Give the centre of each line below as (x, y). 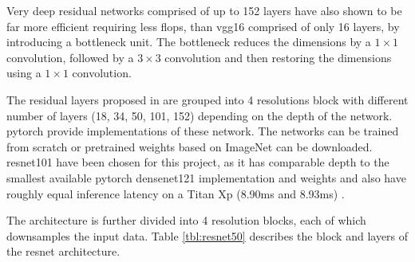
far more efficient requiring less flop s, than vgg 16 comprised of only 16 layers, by (203, 26)
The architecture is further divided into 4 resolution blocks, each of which (186, 220)
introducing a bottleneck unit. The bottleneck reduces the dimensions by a (189, 42)
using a (24, 73)
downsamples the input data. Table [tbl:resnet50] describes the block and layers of (207, 235)
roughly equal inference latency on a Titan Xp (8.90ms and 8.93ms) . (176, 193)
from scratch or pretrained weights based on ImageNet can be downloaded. (190, 146)
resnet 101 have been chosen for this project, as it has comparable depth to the (198, 162)
